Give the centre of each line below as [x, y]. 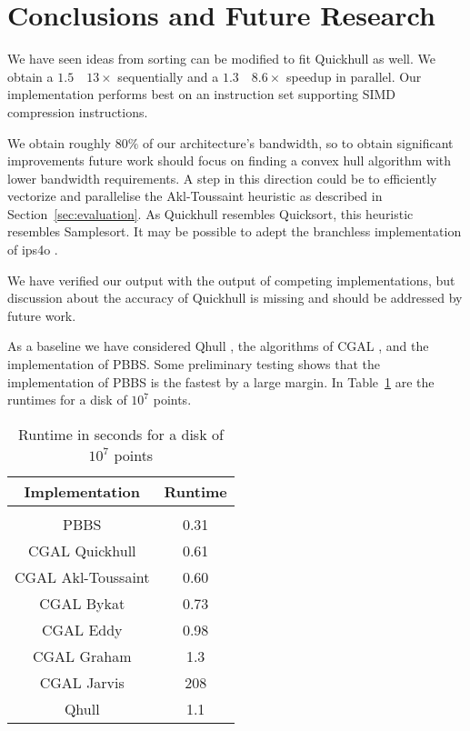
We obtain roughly [60, 142]
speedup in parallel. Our [354, 76]
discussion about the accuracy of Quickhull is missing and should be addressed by [235, 298]
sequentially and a [168, 76]
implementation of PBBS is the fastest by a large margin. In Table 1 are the [221, 381]
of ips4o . [33, 250]
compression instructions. [78, 111]
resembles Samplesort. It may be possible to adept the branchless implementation [235, 231]
